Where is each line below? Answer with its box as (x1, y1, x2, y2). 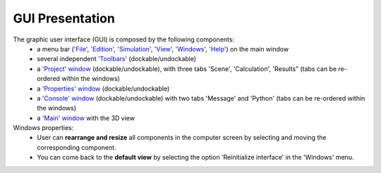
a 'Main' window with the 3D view (37, 113, 135, 122)
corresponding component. (37, 143, 116, 151)
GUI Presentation (13, 11, 116, 26)
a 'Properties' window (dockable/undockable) (37, 84, 170, 93)
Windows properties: (13, 124, 74, 132)
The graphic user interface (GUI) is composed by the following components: (13, 35, 235, 44)
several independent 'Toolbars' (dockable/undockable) (37, 55, 197, 63)
